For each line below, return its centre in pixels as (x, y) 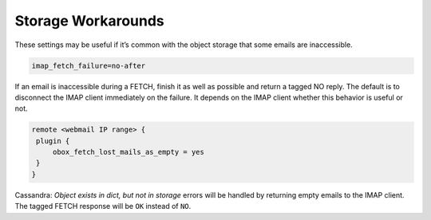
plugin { (53, 141)
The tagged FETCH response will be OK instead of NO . (103, 206)
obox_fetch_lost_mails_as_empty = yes (129, 152)
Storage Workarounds (90, 21)
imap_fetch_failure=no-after (89, 65)
